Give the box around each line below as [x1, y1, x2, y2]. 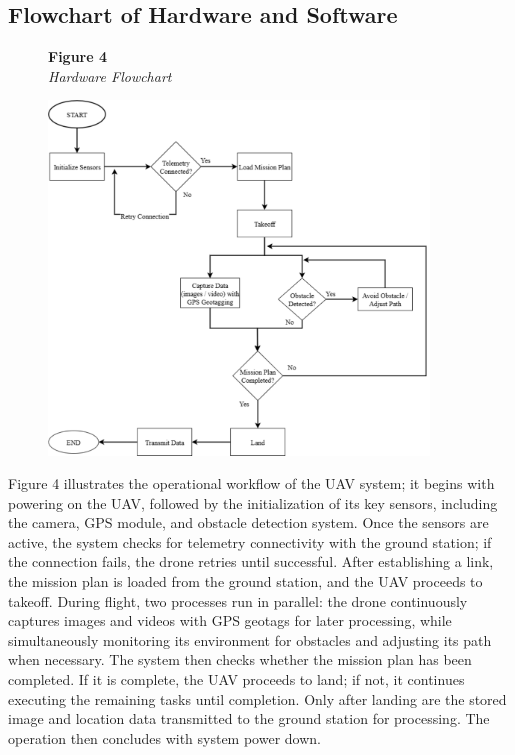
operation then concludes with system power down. [8, 727, 321, 748]
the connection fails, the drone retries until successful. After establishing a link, [8, 551, 494, 572]
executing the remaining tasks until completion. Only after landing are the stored [8, 688, 507, 709]
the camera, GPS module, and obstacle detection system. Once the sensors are [8, 512, 489, 533]
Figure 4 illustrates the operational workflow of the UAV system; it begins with [8, 473, 495, 494]
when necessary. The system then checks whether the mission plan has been [8, 649, 472, 670]
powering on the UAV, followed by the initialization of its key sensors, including [8, 492, 498, 513]
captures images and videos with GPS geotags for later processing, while [8, 610, 452, 631]
